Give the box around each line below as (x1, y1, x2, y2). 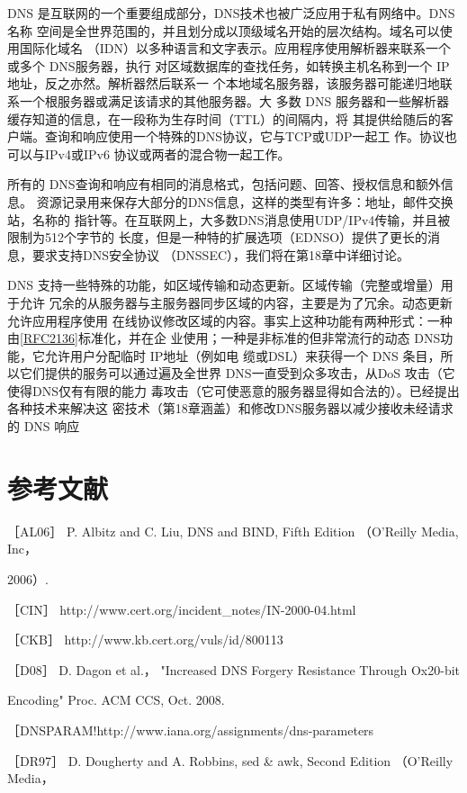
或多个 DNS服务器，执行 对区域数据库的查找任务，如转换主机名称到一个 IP (7, 56, 450, 75)
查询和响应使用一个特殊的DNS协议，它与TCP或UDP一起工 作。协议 (44, 127, 445, 146)
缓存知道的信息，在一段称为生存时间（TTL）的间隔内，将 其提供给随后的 (7, 109, 441, 128)
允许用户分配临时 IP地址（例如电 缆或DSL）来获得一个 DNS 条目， (44, 346, 441, 365)
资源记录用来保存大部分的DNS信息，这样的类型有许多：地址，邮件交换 (36, 192, 454, 211)
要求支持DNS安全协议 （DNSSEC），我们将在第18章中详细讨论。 (31, 245, 410, 264)
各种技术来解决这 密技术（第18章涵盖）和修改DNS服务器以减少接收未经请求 (7, 399, 454, 418)
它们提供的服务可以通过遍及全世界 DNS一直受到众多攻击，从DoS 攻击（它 (19, 364, 455, 383)
